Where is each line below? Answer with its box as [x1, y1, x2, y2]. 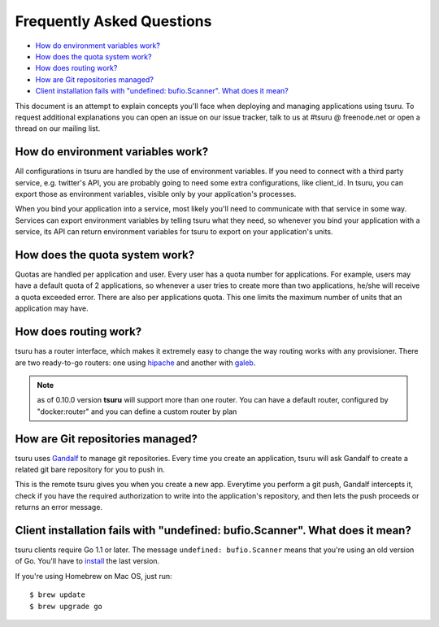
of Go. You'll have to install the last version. [15, 556, 160, 566]
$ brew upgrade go [29, 602, 103, 611]
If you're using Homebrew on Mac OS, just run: [15, 571, 172, 581]
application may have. [15, 303, 89, 313]
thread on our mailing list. [15, 124, 101, 133]
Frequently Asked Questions [15, 12, 212, 30]
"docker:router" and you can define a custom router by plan [37, 407, 237, 416]
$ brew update [29, 590, 85, 599]
